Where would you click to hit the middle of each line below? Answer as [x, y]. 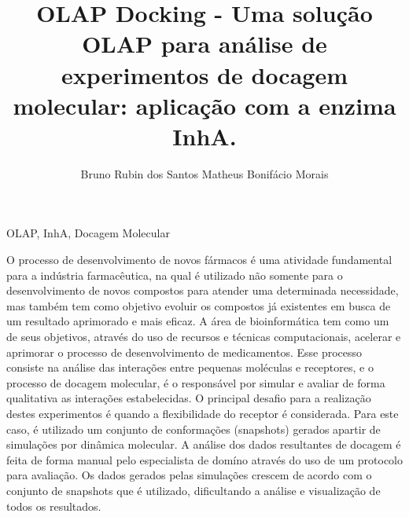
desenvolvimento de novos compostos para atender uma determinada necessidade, [203, 290]
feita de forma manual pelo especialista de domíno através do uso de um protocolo [205, 459]
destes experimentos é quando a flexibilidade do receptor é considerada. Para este [203, 413]
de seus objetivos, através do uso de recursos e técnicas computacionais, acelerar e [204, 337]
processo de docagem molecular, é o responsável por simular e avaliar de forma [196, 382]
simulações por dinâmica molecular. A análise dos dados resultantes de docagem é [204, 444]
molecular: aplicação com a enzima [204, 105]
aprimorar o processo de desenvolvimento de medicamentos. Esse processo [184, 352]
